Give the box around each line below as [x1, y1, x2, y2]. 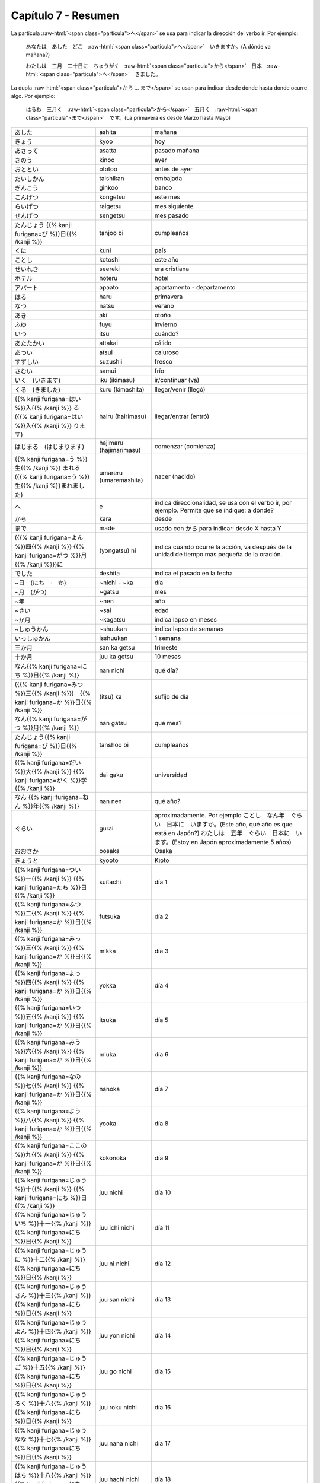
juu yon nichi [99, 1332, 135, 1340]
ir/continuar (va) [154, 376, 200, 384]
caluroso [154, 348, 179, 357]
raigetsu [99, 202, 123, 211]
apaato [99, 284, 119, 292]
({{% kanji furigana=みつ [14, 680, 84, 689]
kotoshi [99, 256, 120, 264]
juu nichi [99, 1188, 123, 1196]
